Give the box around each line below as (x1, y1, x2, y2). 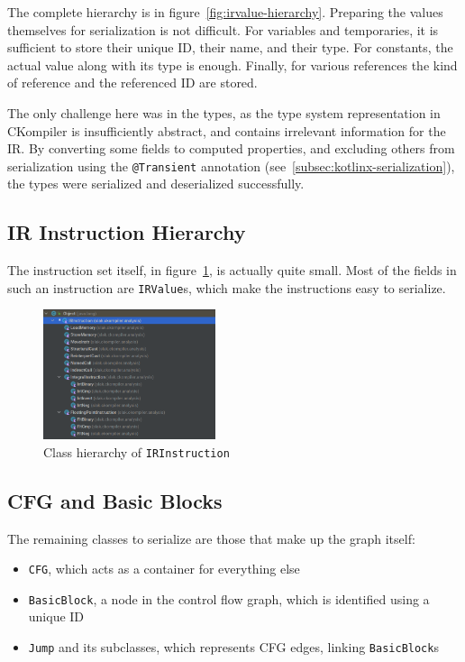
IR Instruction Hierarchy (7, 218, 246, 246)
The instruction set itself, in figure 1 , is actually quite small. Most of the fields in (7, 261, 457, 280)
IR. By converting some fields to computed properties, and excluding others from (7, 139, 455, 158)
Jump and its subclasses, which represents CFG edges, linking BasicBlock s (28, 638, 439, 657)
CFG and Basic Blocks (7, 486, 223, 514)
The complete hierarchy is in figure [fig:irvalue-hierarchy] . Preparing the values (7, 3, 443, 21)
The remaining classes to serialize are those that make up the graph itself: (7, 529, 415, 547)
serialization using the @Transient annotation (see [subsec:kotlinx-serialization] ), (7, 156, 455, 175)
